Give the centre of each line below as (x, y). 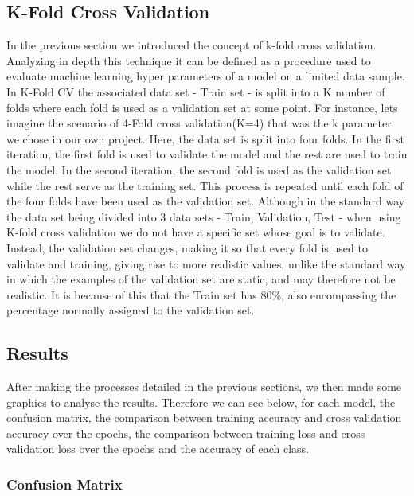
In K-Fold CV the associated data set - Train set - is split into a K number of (196, 91)
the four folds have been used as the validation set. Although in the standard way (206, 201)
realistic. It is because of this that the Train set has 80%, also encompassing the (201, 294)
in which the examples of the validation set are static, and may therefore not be (201, 279)
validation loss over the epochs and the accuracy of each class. (158, 449)
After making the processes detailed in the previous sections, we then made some (204, 387)
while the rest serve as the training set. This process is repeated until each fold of (205, 185)
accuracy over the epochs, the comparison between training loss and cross (186, 433)
